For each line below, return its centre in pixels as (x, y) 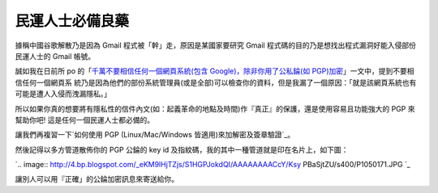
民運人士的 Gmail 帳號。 (55, 56)
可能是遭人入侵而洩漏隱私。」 (63, 94)
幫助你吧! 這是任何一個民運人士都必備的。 (84, 120)
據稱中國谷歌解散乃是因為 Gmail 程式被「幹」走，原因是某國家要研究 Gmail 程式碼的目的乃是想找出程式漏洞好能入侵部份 (216, 45)
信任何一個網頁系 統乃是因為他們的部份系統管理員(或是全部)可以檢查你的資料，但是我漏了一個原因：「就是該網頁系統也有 (216, 82)
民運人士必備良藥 (72, 21)
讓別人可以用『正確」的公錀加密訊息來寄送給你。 (97, 179)
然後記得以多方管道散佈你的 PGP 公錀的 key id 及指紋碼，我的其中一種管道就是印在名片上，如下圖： (182, 149)
